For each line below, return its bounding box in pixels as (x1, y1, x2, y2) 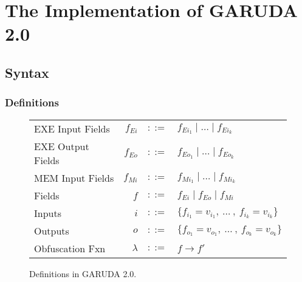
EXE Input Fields (34, 121, 110, 136)
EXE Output (34, 139, 89, 153)
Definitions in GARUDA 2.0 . (29, 267, 137, 280)
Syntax (5, 63, 49, 81)
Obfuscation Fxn (34, 241, 106, 255)
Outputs (34, 223, 69, 238)
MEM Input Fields (34, 170, 114, 185)
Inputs (34, 205, 61, 220)
